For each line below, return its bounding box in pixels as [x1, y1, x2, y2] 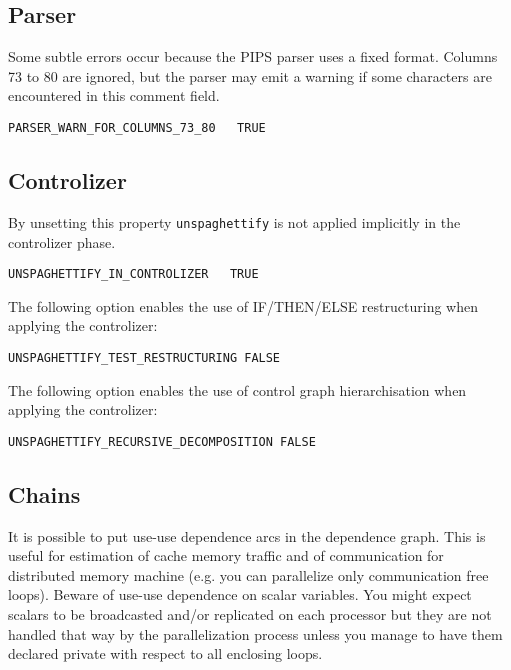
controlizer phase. [8, 231, 116, 252]
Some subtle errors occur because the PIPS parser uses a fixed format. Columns [8, 46, 498, 67]
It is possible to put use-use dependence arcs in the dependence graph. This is [8, 525, 486, 546]
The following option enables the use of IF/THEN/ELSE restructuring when [8, 295, 478, 316]
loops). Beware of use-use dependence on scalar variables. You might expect [8, 584, 472, 605]
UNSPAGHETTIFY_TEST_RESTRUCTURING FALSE [8, 350, 281, 365]
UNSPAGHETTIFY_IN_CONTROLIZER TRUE [8, 267, 259, 282]
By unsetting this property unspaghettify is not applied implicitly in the [8, 211, 461, 232]
